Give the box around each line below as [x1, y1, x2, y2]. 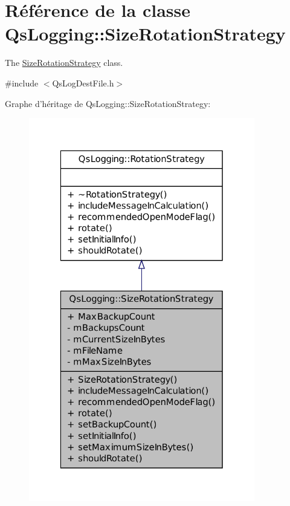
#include [5, 76, 39, 89]
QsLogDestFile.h [52, 76, 114, 89]
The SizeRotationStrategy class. [5, 56, 123, 69]
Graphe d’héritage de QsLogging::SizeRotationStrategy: [5, 97, 211, 109]
